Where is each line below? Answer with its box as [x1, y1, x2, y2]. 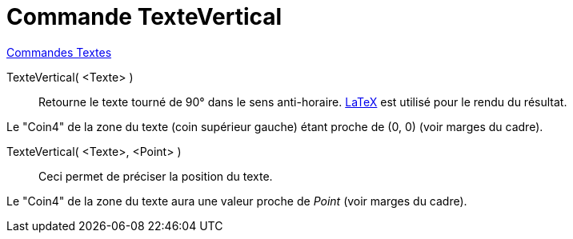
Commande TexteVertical [6, 3, 282, 30]
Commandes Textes [6, 45, 112, 59]
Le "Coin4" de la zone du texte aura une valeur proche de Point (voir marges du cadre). [6, 193, 467, 208]
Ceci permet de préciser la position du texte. [38, 169, 273, 183]
